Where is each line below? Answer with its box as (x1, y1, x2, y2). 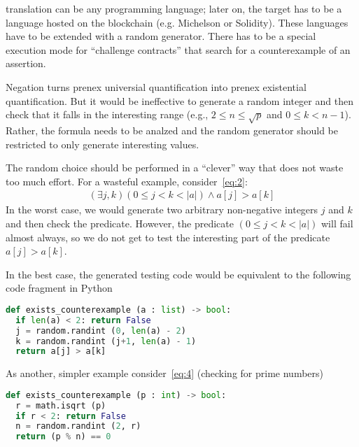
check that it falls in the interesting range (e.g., (6, 107, 209, 122)
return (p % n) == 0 (15, 432, 111, 442)
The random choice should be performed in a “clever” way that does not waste (6, 160, 344, 175)
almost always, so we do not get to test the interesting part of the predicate (6, 229, 330, 244)
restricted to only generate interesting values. (6, 136, 199, 151)
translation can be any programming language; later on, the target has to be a (6, 1, 342, 15)
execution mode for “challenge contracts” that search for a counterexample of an (6, 42, 351, 57)
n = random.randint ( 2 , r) (15, 421, 141, 432)
